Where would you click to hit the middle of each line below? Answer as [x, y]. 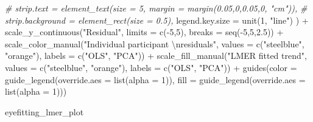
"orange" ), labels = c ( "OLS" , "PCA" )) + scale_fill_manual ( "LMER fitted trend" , [156, 56]
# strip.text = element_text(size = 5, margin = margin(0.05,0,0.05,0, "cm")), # [156, 8]
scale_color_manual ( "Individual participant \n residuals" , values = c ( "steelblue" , [155, 43]
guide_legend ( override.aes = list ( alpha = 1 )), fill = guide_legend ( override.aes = [155, 79]
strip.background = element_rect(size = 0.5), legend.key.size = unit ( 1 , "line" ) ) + [157, 20]
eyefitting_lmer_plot [44, 111]
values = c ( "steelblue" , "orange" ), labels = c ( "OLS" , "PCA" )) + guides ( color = [151, 67]
